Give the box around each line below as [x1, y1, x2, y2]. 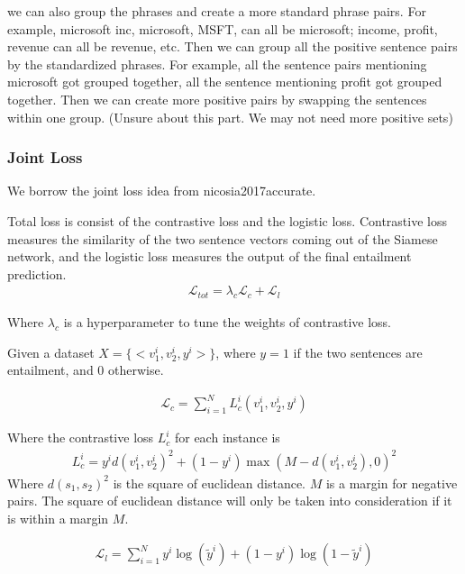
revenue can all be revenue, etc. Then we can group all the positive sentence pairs [7, 37, 458, 56]
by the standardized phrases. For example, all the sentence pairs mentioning [7, 54, 427, 73]
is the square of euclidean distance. [113, 473, 306, 492]
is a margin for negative [325, 473, 458, 492]
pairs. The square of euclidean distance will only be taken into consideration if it [7, 491, 452, 510]
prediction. [7, 264, 67, 283]
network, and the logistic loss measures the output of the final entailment [7, 247, 412, 266]
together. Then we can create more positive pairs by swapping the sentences [7, 89, 427, 108]
